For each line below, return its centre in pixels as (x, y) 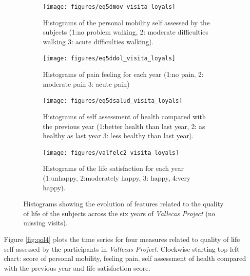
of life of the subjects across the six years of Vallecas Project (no (119, 213)
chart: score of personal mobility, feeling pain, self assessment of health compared (125, 258)
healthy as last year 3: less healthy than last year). (118, 136)
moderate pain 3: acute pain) (86, 83)
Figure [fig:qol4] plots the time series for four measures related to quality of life (122, 239)
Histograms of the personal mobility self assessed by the (126, 22)
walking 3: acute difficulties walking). (98, 41)
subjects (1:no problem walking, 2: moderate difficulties (126, 32)
